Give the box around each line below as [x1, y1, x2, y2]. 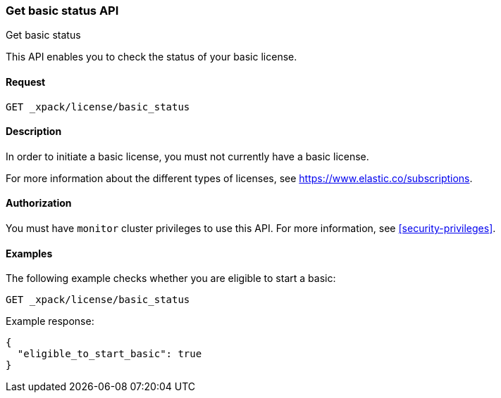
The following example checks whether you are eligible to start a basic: [6, 272, 336, 285]
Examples [6, 247, 53, 259]
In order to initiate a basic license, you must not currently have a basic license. [6, 150, 369, 162]
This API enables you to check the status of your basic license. [6, 51, 297, 63]
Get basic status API [6, 4, 119, 18]
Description [6, 125, 62, 138]
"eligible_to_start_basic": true [17, 348, 202, 360]
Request [6, 75, 46, 88]
